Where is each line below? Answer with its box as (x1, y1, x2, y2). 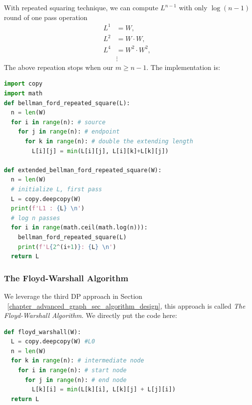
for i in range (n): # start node (18, 367, 127, 374)
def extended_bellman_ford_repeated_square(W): (4, 166, 162, 174)
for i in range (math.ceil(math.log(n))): (11, 224, 148, 231)
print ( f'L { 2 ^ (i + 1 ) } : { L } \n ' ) (18, 243, 116, 250)
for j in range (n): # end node (24, 376, 127, 383)
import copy (4, 80, 43, 88)
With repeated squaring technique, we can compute (4, 2, 159, 12)
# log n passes (11, 214, 60, 222)
